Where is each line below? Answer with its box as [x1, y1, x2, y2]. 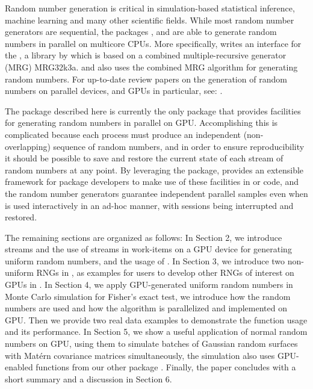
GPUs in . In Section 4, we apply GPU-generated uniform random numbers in [5, 278, 293, 291]
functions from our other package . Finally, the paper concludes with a [36, 361, 296, 373]
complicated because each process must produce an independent [5, 128, 241, 140]
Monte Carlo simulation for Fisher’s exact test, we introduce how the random [5, 290, 291, 302]
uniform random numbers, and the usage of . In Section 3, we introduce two [5, 254, 285, 267]
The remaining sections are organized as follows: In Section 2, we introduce [5, 231, 282, 243]
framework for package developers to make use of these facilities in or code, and [5, 175, 299, 188]
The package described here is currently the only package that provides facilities [5, 104, 301, 117]
